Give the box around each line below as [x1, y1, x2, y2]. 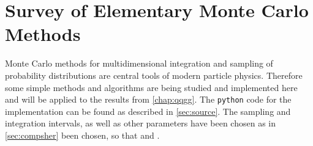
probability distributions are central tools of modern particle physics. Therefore [5, 68, 303, 81]
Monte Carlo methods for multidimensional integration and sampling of [5, 57, 273, 70]
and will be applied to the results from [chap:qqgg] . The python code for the [5, 93, 292, 106]
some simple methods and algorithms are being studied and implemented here [5, 81, 298, 93]
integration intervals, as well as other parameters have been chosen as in [5, 117, 276, 130]
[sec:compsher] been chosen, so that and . [5, 128, 160, 141]
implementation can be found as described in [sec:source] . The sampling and [5, 104, 291, 117]
